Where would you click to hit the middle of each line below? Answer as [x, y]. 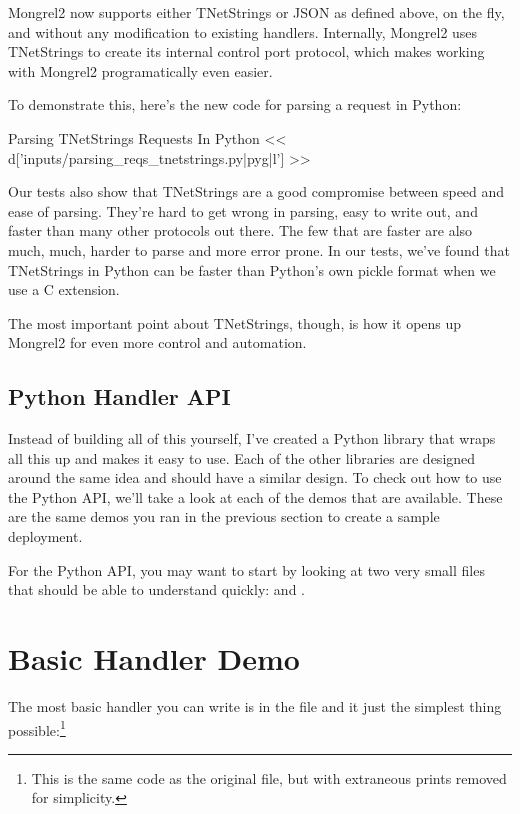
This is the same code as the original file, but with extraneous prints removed [269, 777]
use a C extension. [64, 289]
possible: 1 [37, 728]
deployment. [45, 536]
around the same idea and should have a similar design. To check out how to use [255, 477]
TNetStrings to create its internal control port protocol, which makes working [246, 51]
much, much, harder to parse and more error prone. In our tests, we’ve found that [259, 249]
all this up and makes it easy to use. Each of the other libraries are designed [242, 457]
